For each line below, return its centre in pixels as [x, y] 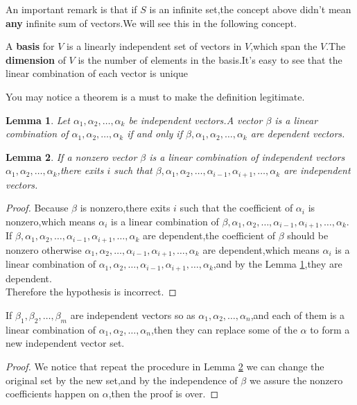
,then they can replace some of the [224, 329]
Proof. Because [37, 208]
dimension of [36, 59]
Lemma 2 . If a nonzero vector [71, 156]
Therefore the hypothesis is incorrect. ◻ [91, 292]
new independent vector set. [65, 343]
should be [308, 235]
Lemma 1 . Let [38, 120]
